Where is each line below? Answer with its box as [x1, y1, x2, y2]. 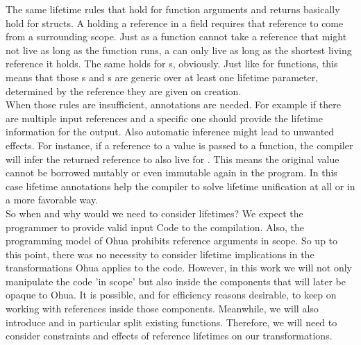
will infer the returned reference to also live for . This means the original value [6, 151, 339, 166]
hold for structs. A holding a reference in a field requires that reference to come [6, 15, 344, 30]
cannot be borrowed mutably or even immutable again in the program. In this [6, 165, 337, 180]
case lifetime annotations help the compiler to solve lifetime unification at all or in [6, 178, 355, 193]
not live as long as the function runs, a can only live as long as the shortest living [6, 42, 352, 57]
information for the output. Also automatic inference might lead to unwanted [6, 124, 335, 139]
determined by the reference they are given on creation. [6, 83, 242, 98]
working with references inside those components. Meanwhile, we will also [6, 301, 319, 316]
